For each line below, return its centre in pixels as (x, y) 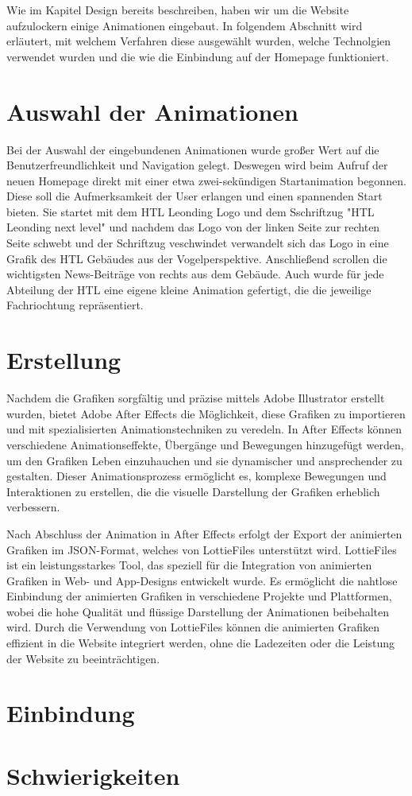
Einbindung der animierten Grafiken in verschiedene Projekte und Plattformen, (199, 596)
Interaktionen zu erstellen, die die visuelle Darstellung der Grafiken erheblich (193, 491)
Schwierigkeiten (93, 775)
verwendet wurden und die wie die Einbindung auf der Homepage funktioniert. (198, 56)
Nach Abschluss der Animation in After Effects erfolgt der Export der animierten (204, 533)
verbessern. (33, 507)
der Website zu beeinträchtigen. (83, 658)
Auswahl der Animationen (152, 111)
